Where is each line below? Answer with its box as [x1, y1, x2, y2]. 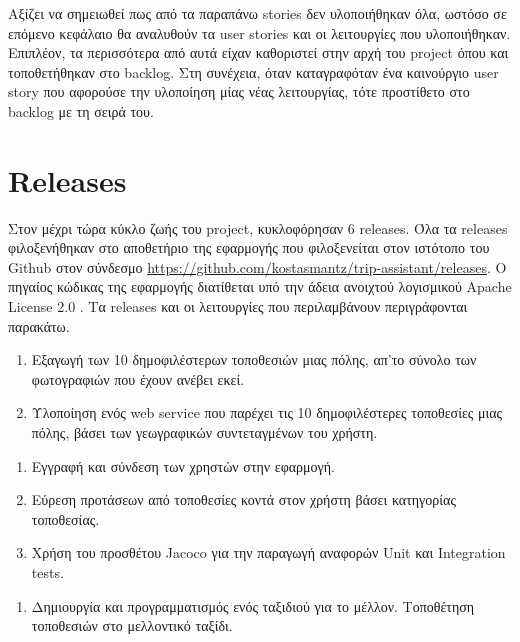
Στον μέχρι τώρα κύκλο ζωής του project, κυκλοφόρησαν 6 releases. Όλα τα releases [8, 217, 508, 238]
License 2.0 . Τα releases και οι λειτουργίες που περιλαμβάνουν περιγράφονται [8, 296, 468, 317]
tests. [31, 562, 64, 582]
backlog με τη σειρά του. [8, 100, 154, 121]
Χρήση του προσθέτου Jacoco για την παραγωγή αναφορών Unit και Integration [31, 542, 506, 563]
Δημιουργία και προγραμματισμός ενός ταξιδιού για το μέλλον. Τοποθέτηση [31, 595, 475, 616]
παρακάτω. [8, 315, 70, 336]
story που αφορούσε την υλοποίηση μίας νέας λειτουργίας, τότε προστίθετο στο [8, 81, 470, 102]
